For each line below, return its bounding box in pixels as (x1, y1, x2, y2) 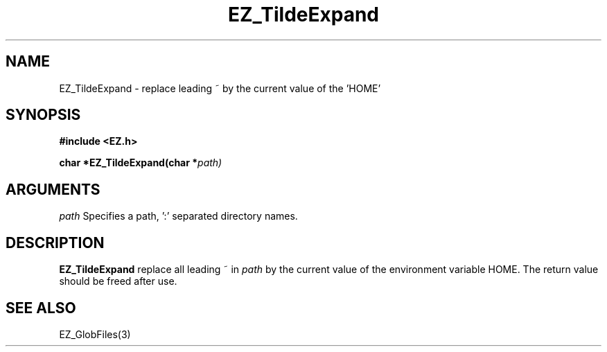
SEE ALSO (6, 299, 76, 317)
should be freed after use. (59, 275, 177, 288)
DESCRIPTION (6, 234, 105, 252)
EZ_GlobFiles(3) (59, 328, 131, 340)
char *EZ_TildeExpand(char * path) (59, 157, 222, 169)
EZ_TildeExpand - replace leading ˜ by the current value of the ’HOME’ (59, 82, 381, 94)
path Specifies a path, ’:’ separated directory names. (59, 210, 298, 222)
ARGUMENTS (6, 180, 100, 198)
